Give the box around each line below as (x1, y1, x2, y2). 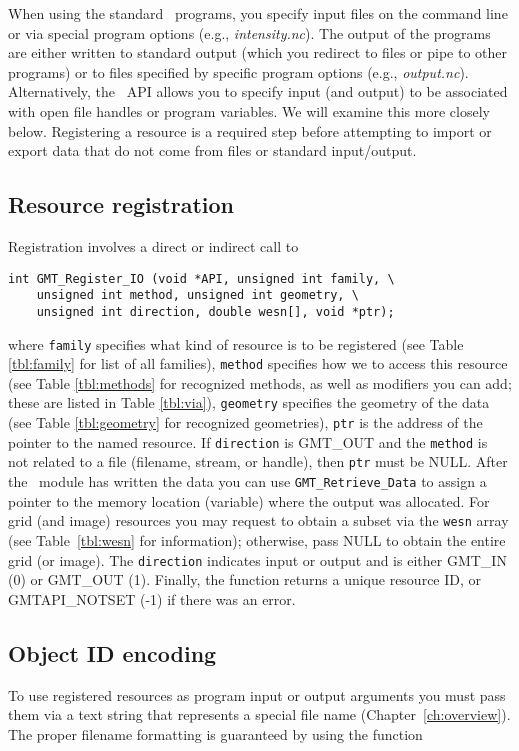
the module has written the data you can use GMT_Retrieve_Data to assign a (8, 471, 487, 492)
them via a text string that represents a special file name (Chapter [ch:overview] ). (8, 704, 511, 725)
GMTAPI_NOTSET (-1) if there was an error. (8, 588, 296, 609)
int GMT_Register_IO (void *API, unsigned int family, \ (8, 271, 395, 286)
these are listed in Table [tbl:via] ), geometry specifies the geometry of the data (8, 392, 490, 413)
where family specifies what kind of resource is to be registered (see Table (8, 333, 464, 354)
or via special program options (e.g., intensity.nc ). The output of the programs (8, 22, 491, 43)
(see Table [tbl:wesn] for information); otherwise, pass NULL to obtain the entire (8, 529, 506, 550)
